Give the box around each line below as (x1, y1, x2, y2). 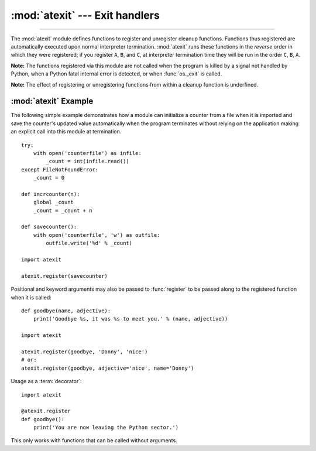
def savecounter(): (21, 223, 77, 230)
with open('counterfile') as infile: (33, 150, 142, 156)
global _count (33, 199, 74, 206)
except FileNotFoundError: (21, 166, 99, 173)
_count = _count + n (33, 207, 92, 214)
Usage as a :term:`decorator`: (11, 378, 82, 385)
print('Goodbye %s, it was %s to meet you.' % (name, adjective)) (33, 316, 228, 322)
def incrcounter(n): (21, 191, 80, 197)
